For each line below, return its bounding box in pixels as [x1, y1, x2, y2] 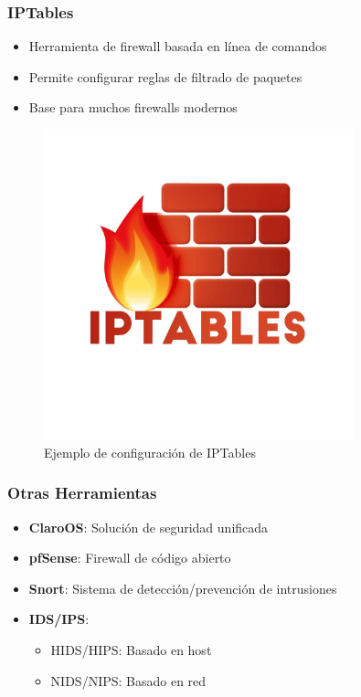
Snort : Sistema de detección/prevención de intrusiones [28, 578, 337, 597]
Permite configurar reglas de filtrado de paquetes [28, 67, 303, 86]
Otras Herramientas [7, 481, 157, 504]
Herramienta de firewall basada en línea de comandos [28, 37, 327, 56]
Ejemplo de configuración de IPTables [44, 442, 256, 461]
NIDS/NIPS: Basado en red [50, 671, 207, 690]
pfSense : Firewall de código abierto [28, 548, 231, 567]
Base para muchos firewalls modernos [28, 98, 238, 117]
